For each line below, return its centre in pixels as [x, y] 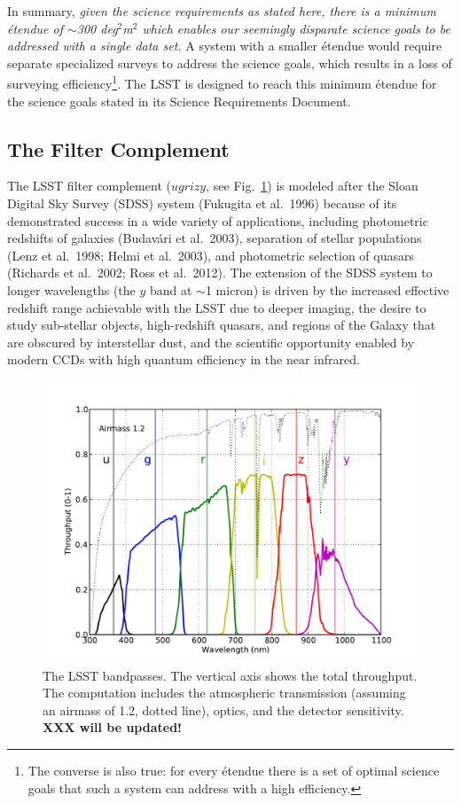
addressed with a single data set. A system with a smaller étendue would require [225, 46]
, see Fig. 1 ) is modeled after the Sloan [312, 186]
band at [171, 289]
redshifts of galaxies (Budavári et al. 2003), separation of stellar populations [215, 238]
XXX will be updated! [112, 727]
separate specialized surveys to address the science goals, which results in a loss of [230, 62]
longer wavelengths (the [71, 289]
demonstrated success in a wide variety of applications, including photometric [218, 220]
